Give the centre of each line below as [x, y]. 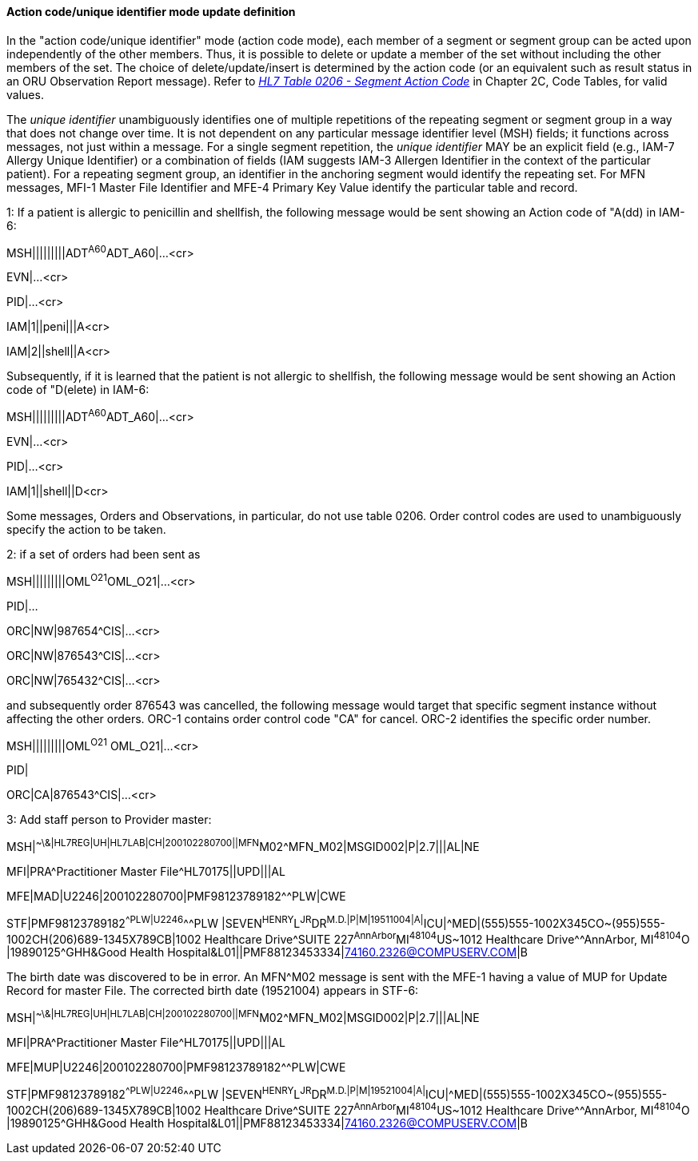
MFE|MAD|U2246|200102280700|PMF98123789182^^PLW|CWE [176, 896]
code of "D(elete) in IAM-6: [78, 390]
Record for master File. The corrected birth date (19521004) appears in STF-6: [213, 991]
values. [25, 94]
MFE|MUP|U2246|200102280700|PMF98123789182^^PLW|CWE [176, 1067]
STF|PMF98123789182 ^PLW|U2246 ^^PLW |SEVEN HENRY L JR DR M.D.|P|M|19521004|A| [216, 1093]
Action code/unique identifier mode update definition [151, 12]
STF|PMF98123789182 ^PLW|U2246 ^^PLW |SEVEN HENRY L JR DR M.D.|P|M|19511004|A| [215, 922]
